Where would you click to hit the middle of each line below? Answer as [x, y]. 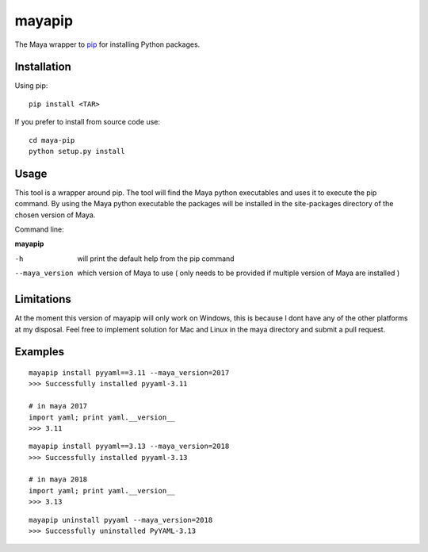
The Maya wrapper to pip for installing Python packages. [107, 44]
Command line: [40, 229]
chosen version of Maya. [55, 215]
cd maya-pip [52, 140]
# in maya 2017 [58, 406]
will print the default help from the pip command [156, 259]
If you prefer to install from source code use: [87, 122]
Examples [40, 352]
